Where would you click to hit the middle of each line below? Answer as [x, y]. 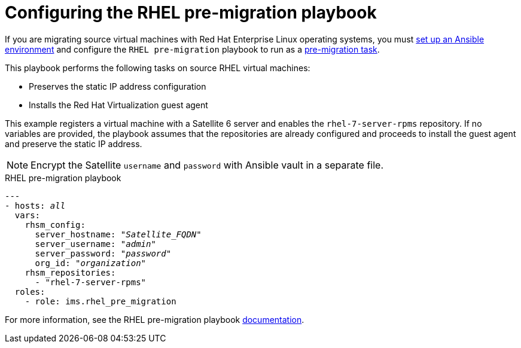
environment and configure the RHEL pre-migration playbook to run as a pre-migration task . [192, 49]
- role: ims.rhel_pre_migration [100, 301]
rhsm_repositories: [70, 272]
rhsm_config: [55, 225]
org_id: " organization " [91, 263]
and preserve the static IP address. [74, 144]
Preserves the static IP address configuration [118, 86]
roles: [30, 291]
